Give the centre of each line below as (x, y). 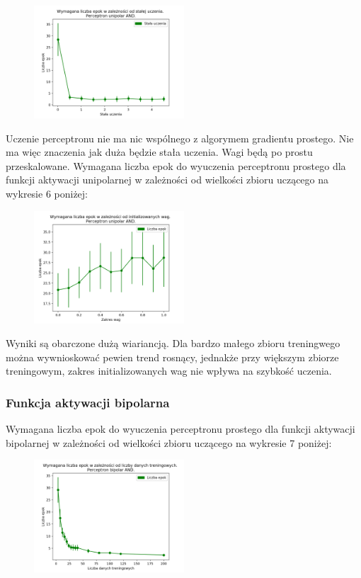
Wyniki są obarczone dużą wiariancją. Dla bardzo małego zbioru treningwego (173, 343)
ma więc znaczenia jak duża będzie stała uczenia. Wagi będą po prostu (159, 152)
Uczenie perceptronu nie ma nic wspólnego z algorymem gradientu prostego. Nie (180, 138)
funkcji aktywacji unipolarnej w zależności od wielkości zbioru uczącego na (167, 180)
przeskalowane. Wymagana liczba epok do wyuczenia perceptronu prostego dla (176, 165)
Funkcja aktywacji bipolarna (88, 402)
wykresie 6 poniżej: (47, 193)
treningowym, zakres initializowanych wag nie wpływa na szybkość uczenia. (169, 371)
